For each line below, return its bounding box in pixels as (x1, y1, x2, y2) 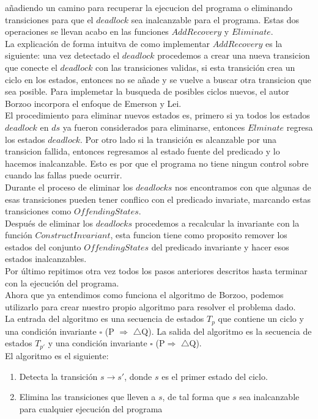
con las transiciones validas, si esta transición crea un (95, 60, 295, 73)
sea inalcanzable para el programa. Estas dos (131, 13, 300, 26)
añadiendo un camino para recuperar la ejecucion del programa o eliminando (5, 1, 293, 13)
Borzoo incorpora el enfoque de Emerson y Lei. (5, 97, 182, 109)
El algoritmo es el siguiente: (5, 349, 109, 362)
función (5, 228, 32, 241)
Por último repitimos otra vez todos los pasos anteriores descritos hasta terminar (5, 264, 308, 277)
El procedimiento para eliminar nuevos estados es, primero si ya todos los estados (5, 109, 310, 122)
